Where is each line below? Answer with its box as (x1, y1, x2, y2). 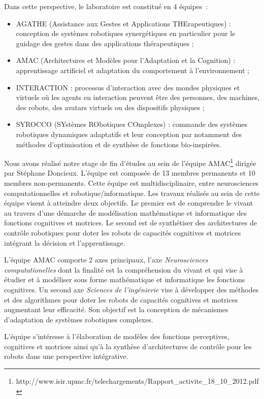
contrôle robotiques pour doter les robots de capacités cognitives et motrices (4, 227, 241, 238)
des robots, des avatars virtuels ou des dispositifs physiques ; (16, 102, 205, 112)
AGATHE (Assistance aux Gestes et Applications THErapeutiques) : (16, 18, 231, 28)
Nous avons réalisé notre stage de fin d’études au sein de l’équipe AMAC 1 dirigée (4, 156, 256, 168)
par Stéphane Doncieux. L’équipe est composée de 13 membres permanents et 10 (4, 168, 255, 178)
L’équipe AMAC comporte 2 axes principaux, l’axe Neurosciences (4, 254, 208, 265)
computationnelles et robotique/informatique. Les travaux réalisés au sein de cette (4, 187, 260, 198)
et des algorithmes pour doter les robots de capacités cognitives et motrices (4, 294, 238, 305)
